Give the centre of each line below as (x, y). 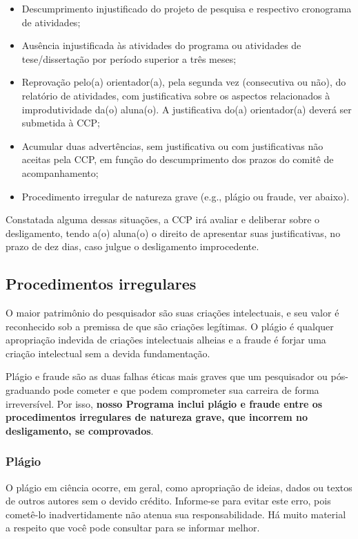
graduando (28, 390)
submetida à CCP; (61, 123)
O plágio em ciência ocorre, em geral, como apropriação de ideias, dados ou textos (179, 487)
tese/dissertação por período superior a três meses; (129, 58)
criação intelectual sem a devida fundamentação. (108, 353)
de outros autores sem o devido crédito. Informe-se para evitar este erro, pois (168, 501)
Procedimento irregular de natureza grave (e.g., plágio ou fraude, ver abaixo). (186, 196)
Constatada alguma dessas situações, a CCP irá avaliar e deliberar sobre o (163, 219)
